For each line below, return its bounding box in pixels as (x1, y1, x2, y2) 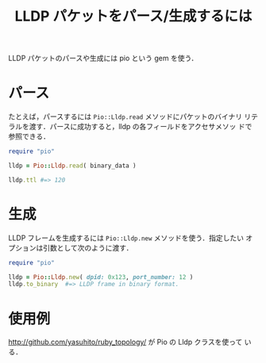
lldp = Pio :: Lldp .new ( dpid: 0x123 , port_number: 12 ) (8, 273, 194, 281)
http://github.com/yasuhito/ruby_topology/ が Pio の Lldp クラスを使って (8, 338, 243, 347)
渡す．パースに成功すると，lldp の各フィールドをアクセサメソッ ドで (29, 122, 253, 132)
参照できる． (8, 132, 50, 141)
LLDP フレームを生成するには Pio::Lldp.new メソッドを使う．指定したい (8, 233, 245, 243)
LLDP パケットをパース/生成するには (14, 7, 253, 25)
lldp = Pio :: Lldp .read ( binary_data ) (8, 162, 137, 170)
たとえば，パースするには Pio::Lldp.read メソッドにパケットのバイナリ (8, 112, 243, 121)
